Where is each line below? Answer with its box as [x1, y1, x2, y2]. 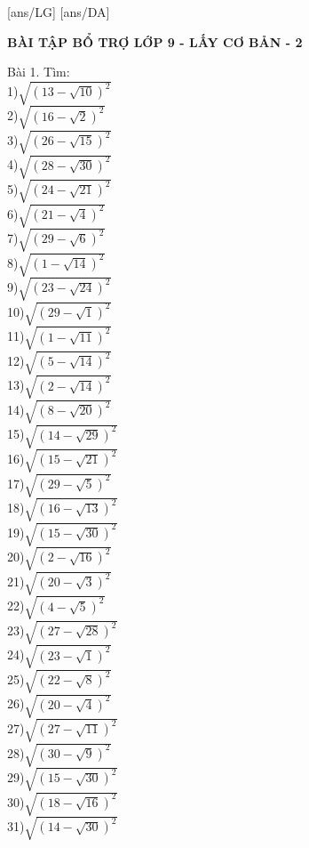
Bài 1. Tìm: [7, 62, 70, 81]
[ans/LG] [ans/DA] [7, 3, 110, 20]
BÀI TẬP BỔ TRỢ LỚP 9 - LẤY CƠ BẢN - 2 [7, 32, 303, 51]
